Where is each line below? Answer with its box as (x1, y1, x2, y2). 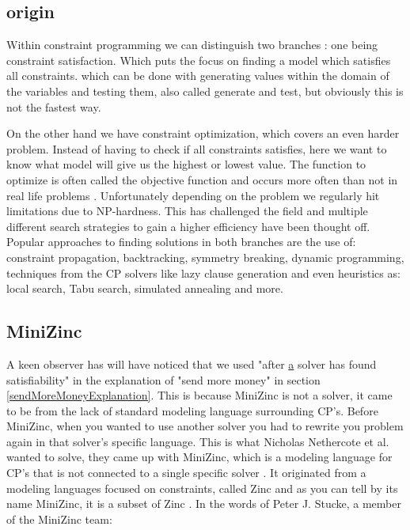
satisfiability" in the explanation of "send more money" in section (6, 371, 321, 388)
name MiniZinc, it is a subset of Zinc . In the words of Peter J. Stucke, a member (6, 495, 401, 512)
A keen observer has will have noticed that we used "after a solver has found (6, 355, 377, 372)
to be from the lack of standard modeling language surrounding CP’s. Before (6, 402, 378, 418)
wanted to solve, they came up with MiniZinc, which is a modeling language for (6, 449, 393, 465)
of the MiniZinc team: (6, 510, 112, 527)
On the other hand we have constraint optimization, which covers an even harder (6, 125, 400, 142)
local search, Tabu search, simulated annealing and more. (6, 280, 283, 297)
